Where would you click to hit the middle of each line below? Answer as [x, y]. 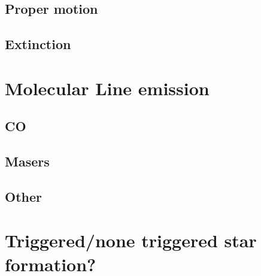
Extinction [38, 44]
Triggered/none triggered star [131, 240]
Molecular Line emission [107, 88]
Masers [27, 161]
